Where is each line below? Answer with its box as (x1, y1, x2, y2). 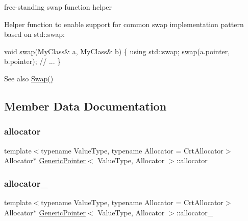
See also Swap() (4, 73, 54, 83)
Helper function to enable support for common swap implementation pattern (4, 18, 244, 29)
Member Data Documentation (4, 98, 167, 114)
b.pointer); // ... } (4, 56, 61, 67)
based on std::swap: (4, 29, 65, 39)
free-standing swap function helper (4, 2, 112, 12)
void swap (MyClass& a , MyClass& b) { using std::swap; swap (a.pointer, (4, 46, 230, 56)
